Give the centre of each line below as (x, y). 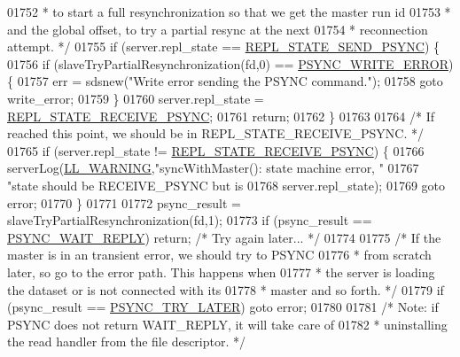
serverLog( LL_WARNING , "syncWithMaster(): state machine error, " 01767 (213, 168)
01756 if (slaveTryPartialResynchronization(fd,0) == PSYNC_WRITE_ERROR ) (230, 63)
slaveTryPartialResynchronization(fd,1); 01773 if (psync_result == (190, 220)
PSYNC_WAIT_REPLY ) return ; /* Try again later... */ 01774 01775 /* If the (224, 237)
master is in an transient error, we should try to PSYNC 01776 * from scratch (219, 255)
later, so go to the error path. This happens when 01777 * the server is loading (221, 272)
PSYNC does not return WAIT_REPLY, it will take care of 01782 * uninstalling (227, 324)
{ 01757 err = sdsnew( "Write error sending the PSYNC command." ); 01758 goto (225, 81)
